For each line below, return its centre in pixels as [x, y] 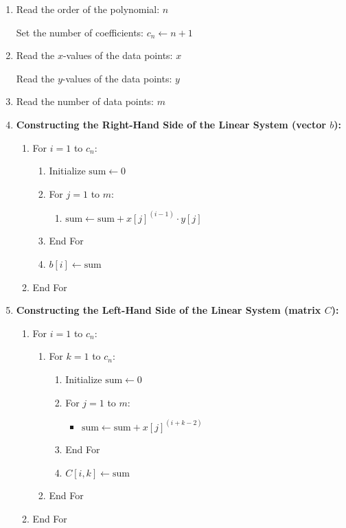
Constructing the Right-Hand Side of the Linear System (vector [171, 124]
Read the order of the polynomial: [88, 9]
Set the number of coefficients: [80, 32]
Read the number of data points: [85, 101]
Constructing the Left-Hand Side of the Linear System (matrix [169, 310]
